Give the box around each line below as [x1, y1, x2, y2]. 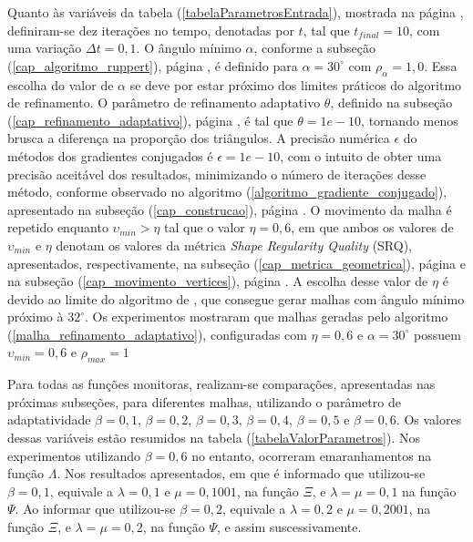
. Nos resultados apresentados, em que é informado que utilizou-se [57, 464, 426, 483]
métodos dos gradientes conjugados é [7, 146, 213, 165]
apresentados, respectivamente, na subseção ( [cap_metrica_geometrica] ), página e [7, 253, 466, 272]
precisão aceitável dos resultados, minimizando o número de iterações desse [7, 164, 427, 183]
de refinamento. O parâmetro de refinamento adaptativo [7, 93, 321, 112]
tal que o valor [164, 218, 245, 237]
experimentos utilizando [7, 445, 140, 465]
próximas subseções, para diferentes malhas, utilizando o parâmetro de [7, 392, 401, 411]
